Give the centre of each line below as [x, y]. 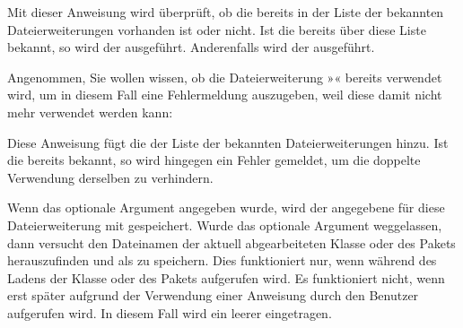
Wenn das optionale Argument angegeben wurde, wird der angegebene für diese [226, 207]
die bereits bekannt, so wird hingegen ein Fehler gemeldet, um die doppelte [214, 160]
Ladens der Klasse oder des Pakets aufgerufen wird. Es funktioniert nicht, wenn [226, 277]
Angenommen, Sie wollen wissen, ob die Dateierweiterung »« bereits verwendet [225, 77]
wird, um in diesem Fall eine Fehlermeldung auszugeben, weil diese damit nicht [225, 95]
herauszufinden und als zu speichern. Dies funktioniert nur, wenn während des [222, 260]
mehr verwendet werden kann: [90, 112]
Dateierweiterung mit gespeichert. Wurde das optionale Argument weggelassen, [225, 224]
